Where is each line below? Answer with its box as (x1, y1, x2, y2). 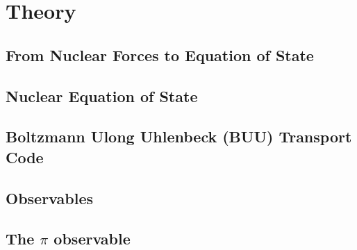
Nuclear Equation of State (6, 85, 198, 106)
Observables (6, 187, 93, 208)
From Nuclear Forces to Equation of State (6, 44, 314, 65)
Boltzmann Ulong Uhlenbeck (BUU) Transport (6, 126, 352, 147)
